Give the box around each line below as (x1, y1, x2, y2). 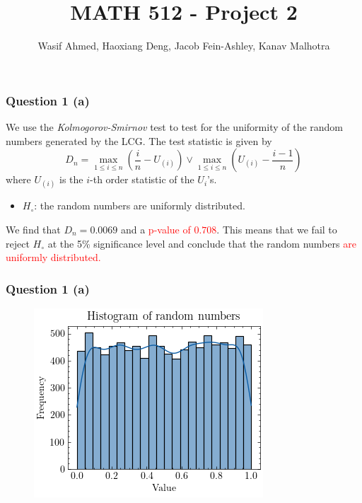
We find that (6, 221, 61, 236)
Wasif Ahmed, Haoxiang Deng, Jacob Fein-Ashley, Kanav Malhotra (37, 38, 330, 53)
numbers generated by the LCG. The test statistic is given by (6, 133, 272, 148)
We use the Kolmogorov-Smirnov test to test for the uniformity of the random (6, 120, 344, 134)
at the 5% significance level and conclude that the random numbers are (47, 236, 356, 250)
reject (6, 236, 30, 250)
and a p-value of (120, 221, 191, 236)
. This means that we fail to (216, 221, 337, 236)
